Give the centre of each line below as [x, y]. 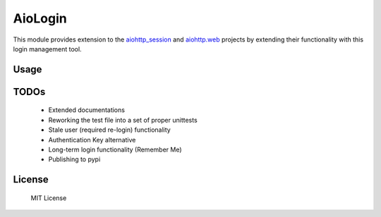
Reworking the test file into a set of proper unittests [123, 120]
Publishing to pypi [74, 159]
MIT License [49, 198]
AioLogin [40, 18]
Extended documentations [86, 110]
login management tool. [47, 49]
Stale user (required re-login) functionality [109, 130]
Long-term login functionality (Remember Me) [115, 149]
